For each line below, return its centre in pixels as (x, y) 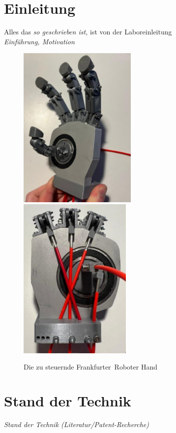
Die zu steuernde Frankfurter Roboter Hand (90, 367)
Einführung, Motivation (39, 41)
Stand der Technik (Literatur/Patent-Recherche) (77, 424)
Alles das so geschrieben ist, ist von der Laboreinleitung (88, 32)
